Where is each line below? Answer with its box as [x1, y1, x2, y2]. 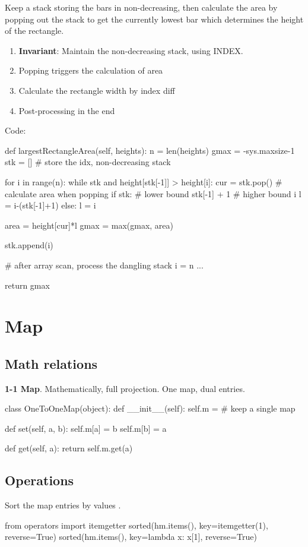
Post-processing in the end [18, 104, 115, 116]
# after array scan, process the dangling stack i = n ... [5, 258, 204, 271]
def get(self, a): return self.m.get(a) [5, 442, 133, 454]
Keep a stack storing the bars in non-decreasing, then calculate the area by [5, 1, 278, 13]
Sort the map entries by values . [5, 499, 121, 511]
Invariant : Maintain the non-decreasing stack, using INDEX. [18, 44, 243, 56]
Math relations [5, 354, 98, 372]
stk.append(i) [5, 239, 53, 251]
